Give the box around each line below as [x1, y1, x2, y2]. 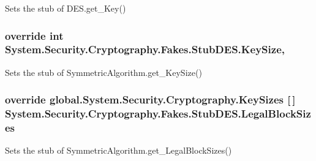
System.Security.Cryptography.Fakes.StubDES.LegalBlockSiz [5, 106, 311, 121]
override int [5, 28, 64, 43]
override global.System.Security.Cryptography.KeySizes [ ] [5, 92, 296, 107]
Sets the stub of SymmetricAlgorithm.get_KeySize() [5, 66, 202, 78]
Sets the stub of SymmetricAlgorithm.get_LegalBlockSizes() [5, 144, 232, 157]
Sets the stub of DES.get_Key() [5, 2, 126, 14]
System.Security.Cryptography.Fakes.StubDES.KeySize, [5, 42, 285, 57]
